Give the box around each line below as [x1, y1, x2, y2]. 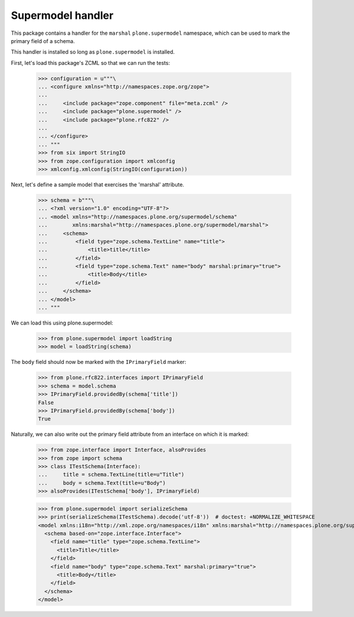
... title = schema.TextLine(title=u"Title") [38, 471, 185, 478]
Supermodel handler [11, 9, 114, 22]
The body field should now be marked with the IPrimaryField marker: [11, 359, 186, 366]
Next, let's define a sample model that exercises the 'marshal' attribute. [11, 180, 185, 188]
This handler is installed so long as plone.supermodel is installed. [11, 48, 175, 55]
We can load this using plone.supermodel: [11, 319, 113, 327]
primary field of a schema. [11, 37, 75, 44]
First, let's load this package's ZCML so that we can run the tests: [11, 59, 171, 66]
